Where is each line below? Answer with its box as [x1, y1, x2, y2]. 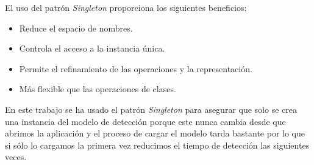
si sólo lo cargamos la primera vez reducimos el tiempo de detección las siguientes [5, 138, 310, 151]
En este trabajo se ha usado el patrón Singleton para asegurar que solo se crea [5, 103, 297, 115]
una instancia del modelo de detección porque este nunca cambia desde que [5, 115, 286, 127]
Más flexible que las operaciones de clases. [19, 82, 176, 95]
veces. [5, 150, 27, 163]
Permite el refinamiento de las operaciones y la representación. [19, 62, 252, 75]
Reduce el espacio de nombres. [19, 21, 133, 34]
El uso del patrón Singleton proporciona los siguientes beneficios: [5, 1, 247, 13]
